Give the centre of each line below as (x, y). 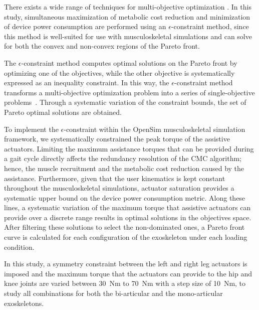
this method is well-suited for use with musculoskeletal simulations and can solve (128, 36)
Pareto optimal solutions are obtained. (63, 112)
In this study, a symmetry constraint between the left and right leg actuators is (126, 264)
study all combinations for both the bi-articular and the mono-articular (113, 293)
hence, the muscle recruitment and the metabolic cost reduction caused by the (124, 168)
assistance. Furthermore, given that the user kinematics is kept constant (115, 178)
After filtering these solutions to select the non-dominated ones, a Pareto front (124, 227)
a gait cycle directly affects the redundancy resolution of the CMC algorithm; (123, 158)
